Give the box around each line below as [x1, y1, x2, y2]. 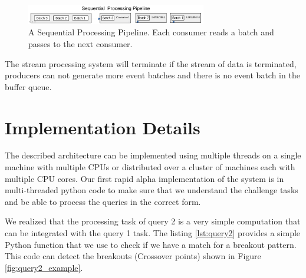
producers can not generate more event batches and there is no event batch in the [5, 69, 300, 81]
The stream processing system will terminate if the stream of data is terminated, [5, 57, 297, 69]
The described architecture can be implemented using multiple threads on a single [5, 149, 301, 161]
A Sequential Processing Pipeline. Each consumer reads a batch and [28, 26, 274, 38]
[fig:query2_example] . [5, 261, 83, 273]
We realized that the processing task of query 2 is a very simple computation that [5, 215, 301, 227]
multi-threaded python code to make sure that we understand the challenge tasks [5, 184, 298, 196]
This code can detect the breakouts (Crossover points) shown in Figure [5, 250, 261, 262]
